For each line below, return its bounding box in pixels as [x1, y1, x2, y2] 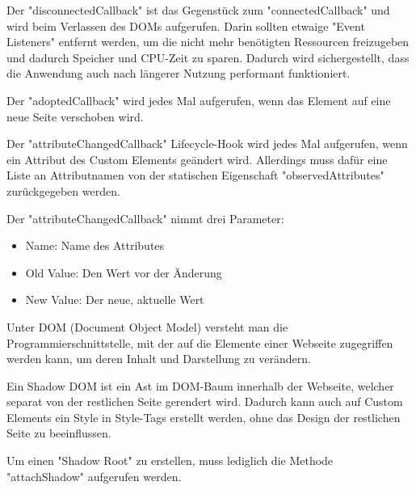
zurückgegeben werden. [6, 182, 120, 199]
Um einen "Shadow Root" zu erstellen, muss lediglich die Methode [6, 452, 334, 469]
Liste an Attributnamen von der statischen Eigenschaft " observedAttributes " [6, 167, 384, 184]
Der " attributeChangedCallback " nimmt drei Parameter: [6, 209, 284, 226]
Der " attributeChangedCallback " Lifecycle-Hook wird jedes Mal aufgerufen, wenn [6, 135, 408, 152]
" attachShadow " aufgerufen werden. [6, 467, 182, 484]
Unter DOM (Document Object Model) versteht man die [6, 318, 288, 335]
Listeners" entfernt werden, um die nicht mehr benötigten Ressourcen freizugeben [6, 33, 410, 50]
